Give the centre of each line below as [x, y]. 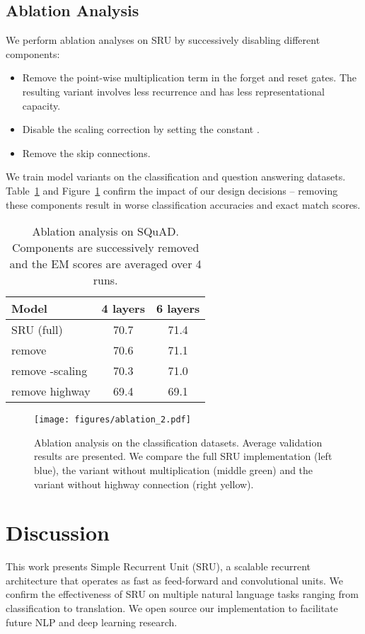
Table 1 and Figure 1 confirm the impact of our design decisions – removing [172, 190]
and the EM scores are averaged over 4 [105, 264]
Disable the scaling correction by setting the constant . [141, 129]
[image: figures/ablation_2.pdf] [112, 420]
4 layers [123, 309]
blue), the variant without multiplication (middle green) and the [174, 469]
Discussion [58, 532]
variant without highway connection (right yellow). [144, 484]
